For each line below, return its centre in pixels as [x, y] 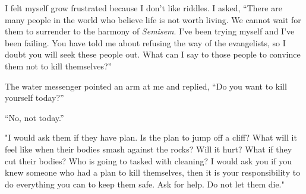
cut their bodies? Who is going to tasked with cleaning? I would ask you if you [148, 160]
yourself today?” [34, 98]
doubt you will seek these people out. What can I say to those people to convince [153, 54]
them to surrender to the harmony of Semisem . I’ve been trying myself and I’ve [150, 31]
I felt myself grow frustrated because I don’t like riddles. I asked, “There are [143, 8]
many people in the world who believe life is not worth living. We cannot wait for [153, 19]
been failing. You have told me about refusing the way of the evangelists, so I [145, 42]
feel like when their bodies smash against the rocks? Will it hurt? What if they [149, 149]
